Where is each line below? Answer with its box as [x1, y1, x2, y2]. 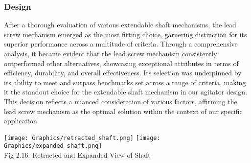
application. [4, 116, 39, 126]
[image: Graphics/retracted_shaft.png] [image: [4, 134, 160, 141]
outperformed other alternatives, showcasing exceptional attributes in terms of [4, 58, 239, 68]
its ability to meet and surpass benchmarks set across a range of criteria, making [4, 77, 246, 87]
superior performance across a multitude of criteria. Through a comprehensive [4, 39, 238, 49]
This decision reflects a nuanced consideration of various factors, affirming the [4, 96, 237, 106]
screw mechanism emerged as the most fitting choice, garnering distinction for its [4, 29, 247, 39]
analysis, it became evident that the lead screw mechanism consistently [4, 48, 217, 58]
